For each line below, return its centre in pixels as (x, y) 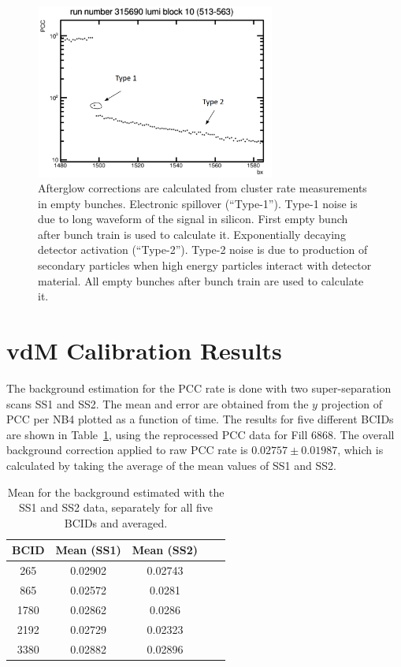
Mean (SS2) (165, 550)
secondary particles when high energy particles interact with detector (205, 265)
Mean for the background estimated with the (116, 492)
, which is (360, 450)
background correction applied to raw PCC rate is (127, 450)
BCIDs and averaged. (116, 522)
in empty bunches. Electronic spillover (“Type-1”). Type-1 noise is (198, 203)
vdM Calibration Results (144, 350)
